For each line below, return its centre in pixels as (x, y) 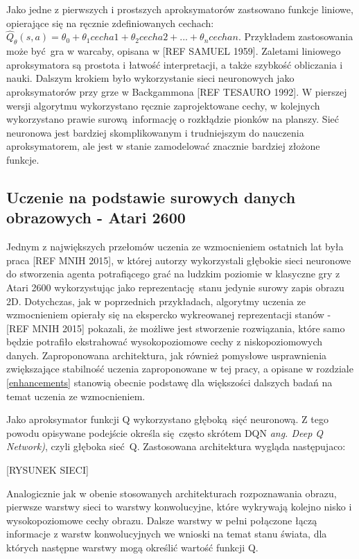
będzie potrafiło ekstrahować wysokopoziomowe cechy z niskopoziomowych (165, 342)
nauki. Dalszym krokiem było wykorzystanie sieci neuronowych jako (150, 78)
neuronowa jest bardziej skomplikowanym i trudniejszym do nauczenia (155, 132)
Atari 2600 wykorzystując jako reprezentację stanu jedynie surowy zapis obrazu (175, 287)
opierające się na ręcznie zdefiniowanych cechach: (110, 23)
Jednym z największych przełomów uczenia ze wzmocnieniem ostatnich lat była (175, 247)
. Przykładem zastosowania (296, 36)
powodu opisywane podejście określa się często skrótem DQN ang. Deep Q (165, 432)
